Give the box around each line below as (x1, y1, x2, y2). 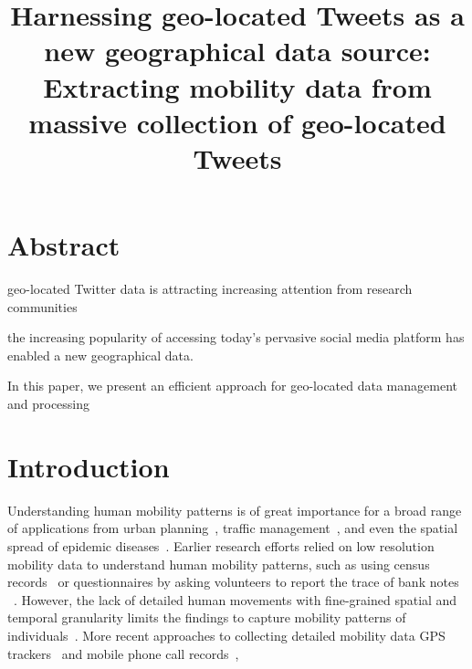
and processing (7, 394, 90, 413)
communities (7, 297, 78, 316)
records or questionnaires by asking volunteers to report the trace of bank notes (7, 572, 459, 591)
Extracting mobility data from (43, 68, 432, 105)
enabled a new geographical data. (7, 345, 194, 364)
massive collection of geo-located (28, 103, 446, 141)
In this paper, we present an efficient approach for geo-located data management (7, 376, 457, 395)
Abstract (7, 226, 121, 264)
